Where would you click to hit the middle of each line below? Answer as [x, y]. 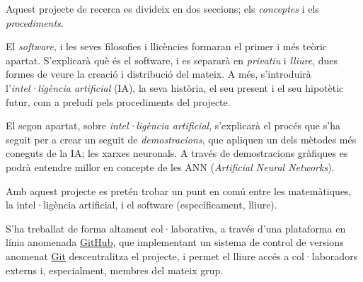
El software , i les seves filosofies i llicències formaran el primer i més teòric [167, 46]
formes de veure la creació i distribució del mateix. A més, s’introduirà [159, 74]
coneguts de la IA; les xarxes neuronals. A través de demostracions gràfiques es [177, 153]
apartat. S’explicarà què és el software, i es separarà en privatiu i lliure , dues [172, 60]
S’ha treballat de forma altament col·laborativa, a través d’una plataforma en [176, 228]
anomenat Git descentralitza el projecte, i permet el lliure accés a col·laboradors [182, 255]
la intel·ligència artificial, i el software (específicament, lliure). [142, 205]
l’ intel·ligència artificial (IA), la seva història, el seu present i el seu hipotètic [175, 87]
